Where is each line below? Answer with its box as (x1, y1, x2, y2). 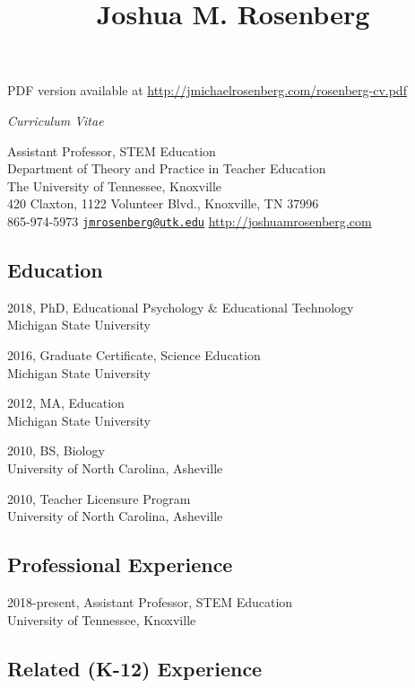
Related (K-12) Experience (7, 654, 263, 682)
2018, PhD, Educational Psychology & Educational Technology (7, 297, 354, 316)
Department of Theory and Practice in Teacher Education (7, 159, 326, 178)
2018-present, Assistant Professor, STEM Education (7, 592, 293, 611)
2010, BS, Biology (7, 441, 105, 460)
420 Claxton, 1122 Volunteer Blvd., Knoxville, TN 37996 (7, 194, 319, 213)
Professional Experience (7, 551, 233, 578)
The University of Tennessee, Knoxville (7, 176, 222, 195)
